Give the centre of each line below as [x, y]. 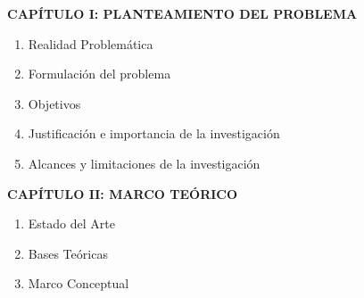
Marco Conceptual [79, 283]
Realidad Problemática [91, 43]
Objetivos [54, 103]
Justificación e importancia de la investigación [154, 133]
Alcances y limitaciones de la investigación [144, 163]
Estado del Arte [71, 223]
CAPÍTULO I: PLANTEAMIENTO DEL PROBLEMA [182, 13]
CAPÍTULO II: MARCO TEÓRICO [123, 193]
